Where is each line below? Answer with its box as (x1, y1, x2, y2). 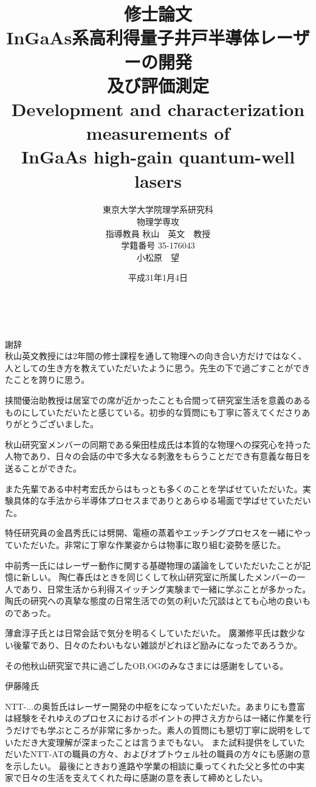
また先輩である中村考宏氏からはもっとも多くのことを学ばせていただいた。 (5, 482, 303, 495)
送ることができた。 (5, 461, 81, 474)
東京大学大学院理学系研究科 (103, 203, 213, 216)
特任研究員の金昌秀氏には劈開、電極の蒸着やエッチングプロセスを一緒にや (5, 526, 303, 539)
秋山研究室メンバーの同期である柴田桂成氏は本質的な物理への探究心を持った (5, 438, 311, 450)
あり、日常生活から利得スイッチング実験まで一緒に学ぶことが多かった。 (21, 582, 311, 595)
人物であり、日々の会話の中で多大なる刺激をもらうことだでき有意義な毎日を (5, 450, 311, 462)
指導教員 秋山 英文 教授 (105, 227, 211, 239)
